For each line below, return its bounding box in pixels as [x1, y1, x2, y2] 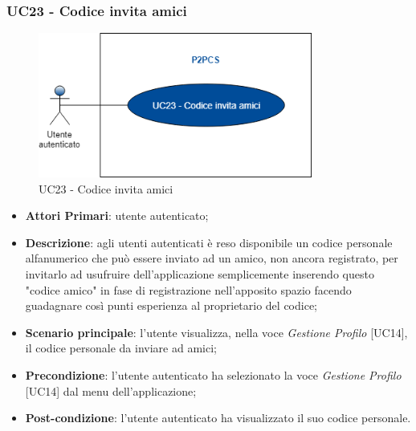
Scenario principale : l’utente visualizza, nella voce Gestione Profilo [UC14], [25, 323, 408, 340]
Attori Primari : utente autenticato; [25, 207, 209, 224]
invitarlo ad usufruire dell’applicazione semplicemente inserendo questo [25, 266, 374, 283]
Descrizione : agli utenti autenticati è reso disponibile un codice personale [25, 234, 393, 250]
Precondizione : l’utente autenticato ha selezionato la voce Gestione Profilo [25, 366, 402, 383]
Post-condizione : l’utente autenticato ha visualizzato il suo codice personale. [25, 409, 411, 426]
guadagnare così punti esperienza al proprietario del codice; [25, 297, 317, 314]
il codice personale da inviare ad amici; [25, 340, 217, 356]
